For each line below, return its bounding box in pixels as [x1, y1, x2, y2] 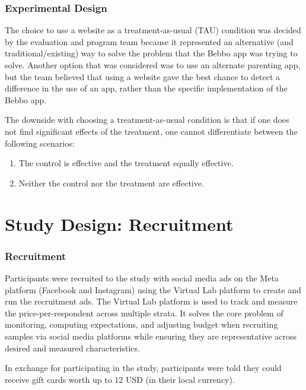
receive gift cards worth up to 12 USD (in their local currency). [5, 373, 235, 385]
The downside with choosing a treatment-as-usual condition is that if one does [5, 113, 289, 126]
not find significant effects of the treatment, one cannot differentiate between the [5, 125, 298, 137]
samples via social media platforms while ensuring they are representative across [5, 329, 297, 342]
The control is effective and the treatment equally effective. [18, 157, 234, 169]
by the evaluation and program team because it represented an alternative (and [5, 35, 294, 47]
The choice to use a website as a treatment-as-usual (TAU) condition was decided [5, 24, 301, 36]
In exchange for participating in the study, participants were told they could [5, 362, 282, 374]
